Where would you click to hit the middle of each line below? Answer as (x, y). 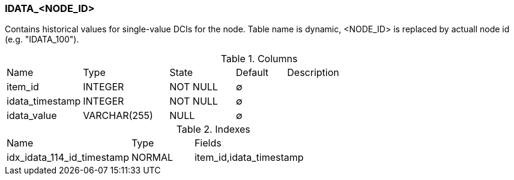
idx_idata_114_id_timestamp (68, 158)
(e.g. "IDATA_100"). (42, 39)
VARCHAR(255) (118, 116)
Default (252, 73)
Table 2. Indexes (213, 129)
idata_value (32, 116)
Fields (208, 143)
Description (313, 73)
